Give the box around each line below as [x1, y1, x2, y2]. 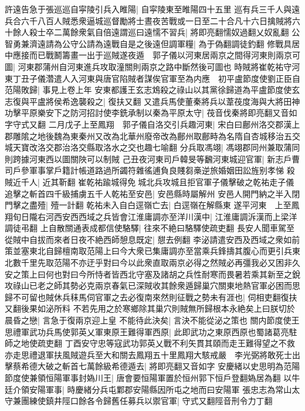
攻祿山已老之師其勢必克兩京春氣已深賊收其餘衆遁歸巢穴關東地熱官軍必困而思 [5, 279, 300, 292]
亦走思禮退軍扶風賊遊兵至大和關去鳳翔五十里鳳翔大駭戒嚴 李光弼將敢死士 [5, 348, 292, 360]
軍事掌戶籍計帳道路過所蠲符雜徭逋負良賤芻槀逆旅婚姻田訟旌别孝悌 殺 [29, 164, 295, 176]
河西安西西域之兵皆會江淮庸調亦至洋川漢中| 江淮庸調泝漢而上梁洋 [45, 210, 297, 222]
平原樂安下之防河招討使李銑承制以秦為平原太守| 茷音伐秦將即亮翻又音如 [21, 106, 297, 119]
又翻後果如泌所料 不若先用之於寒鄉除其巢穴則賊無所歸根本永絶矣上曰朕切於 [5, 302, 295, 315]
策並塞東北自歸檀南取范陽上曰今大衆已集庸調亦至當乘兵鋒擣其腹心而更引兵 [5, 245, 292, 257]
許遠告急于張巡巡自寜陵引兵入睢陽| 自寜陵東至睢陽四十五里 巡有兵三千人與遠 [5, 3, 300, 15]
